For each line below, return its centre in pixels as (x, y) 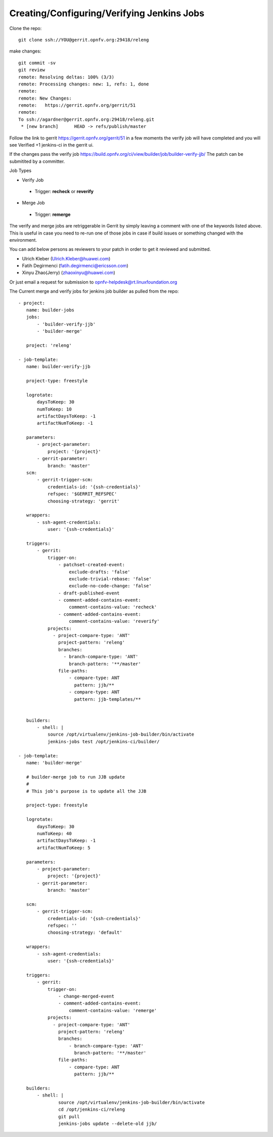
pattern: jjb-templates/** (107, 699)
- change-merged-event (86, 996)
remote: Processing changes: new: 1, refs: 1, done (84, 84)
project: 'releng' (49, 346)
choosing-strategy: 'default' (85, 933)
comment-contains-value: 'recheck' (113, 607)
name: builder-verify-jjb (58, 367)
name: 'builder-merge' (54, 763)
